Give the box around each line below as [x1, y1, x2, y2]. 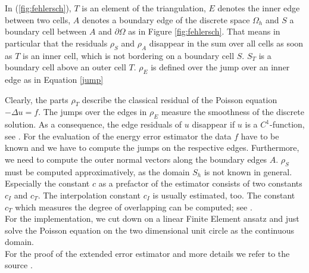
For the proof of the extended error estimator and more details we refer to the [5, 247, 290, 259]
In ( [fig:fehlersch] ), [5, 2, 71, 14]
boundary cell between [5, 25, 87, 38]
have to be [241, 129, 279, 142]
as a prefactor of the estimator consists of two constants [98, 177, 302, 190]
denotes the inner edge [217, 2, 300, 14]
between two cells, [5, 13, 71, 26]
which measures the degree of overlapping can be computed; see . [15, 200, 252, 213]
